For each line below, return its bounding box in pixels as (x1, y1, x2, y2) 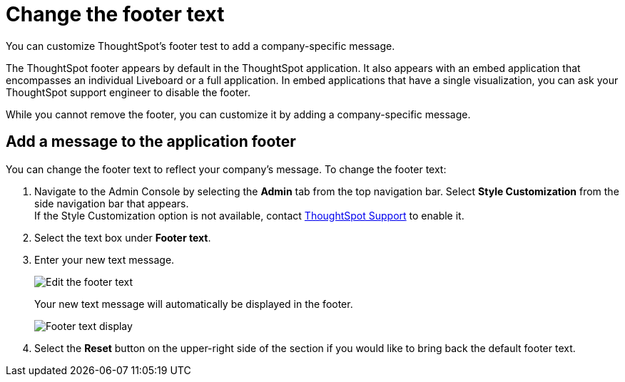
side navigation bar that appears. (34, 197, 189, 210)
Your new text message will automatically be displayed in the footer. (34, 297, 353, 310)
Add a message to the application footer (6, 133, 296, 151)
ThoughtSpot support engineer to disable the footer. (6, 86, 250, 98)
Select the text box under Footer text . (34, 231, 211, 244)
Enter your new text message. (34, 253, 175, 266)
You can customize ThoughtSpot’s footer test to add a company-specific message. (6, 39, 395, 52)
